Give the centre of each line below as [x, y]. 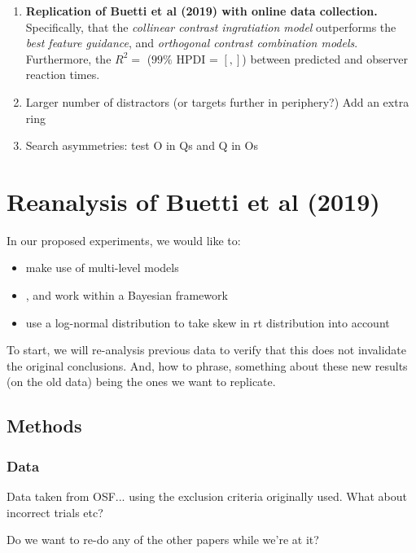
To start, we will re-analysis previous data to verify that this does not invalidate [207, 350]
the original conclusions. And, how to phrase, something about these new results [207, 365]
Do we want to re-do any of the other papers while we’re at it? [163, 540]
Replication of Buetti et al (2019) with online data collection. [201, 11]
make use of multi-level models [102, 268]
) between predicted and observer [325, 58]
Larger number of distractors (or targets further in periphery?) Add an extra [217, 101]
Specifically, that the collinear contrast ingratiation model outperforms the [211, 26]
